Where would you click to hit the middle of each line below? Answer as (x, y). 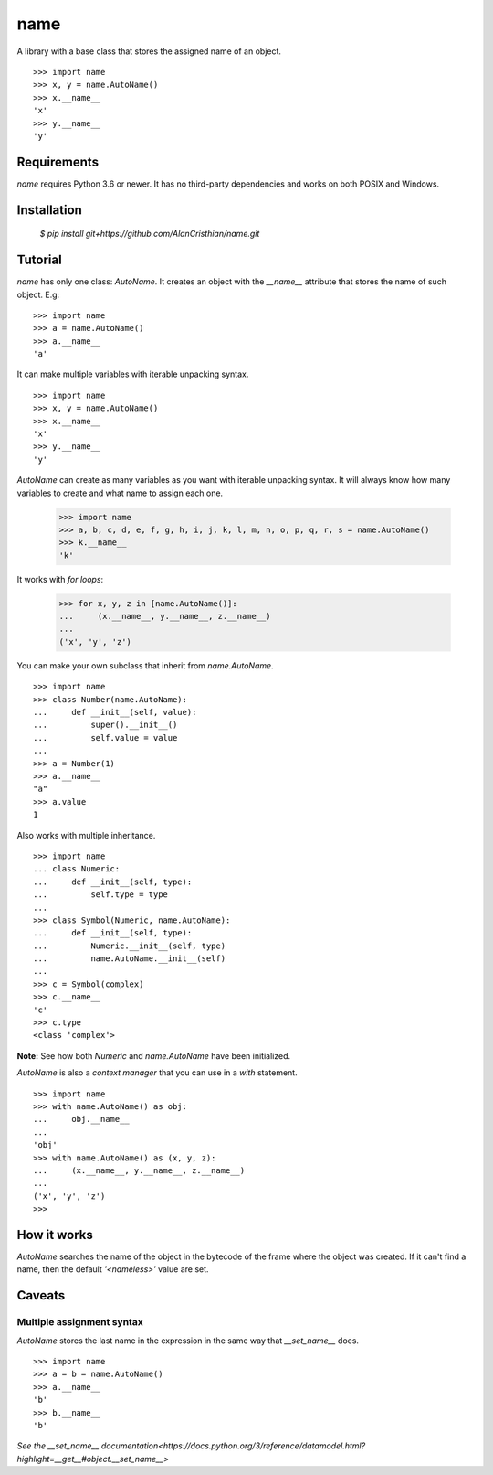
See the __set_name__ (58, 1446)
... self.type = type (101, 895)
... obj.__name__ (81, 1119)
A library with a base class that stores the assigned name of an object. (149, 51)
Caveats (41, 1295)
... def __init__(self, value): (115, 712)
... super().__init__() (105, 725)
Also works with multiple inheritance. (86, 835)
